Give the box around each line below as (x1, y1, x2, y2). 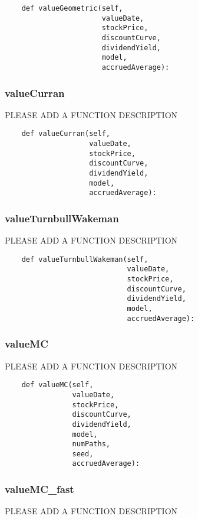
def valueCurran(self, (21, 129, 110, 138)
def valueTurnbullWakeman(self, (21, 255, 148, 264)
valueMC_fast (5, 482, 74, 497)
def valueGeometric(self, (21, 4, 123, 12)
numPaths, (72, 440, 110, 449)
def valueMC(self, (21, 381, 94, 390)
